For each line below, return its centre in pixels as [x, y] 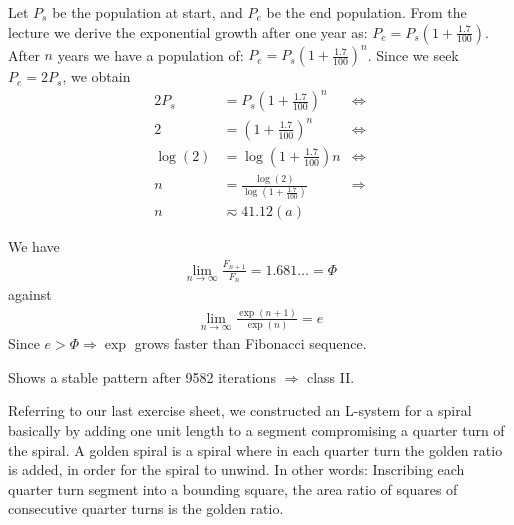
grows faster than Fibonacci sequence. [250, 343]
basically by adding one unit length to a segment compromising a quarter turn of [256, 430]
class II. [330, 376]
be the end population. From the [366, 12]
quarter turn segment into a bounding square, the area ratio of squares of [233, 488]
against [30, 294]
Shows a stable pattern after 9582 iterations [142, 376]
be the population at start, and [147, 12]
